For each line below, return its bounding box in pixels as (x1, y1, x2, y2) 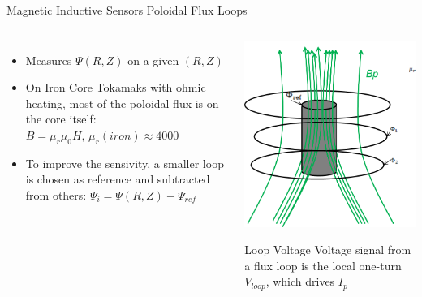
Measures (25, 51, 72, 68)
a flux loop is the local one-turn (244, 256, 402, 273)
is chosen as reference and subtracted (25, 170, 210, 187)
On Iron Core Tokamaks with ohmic (25, 79, 206, 96)
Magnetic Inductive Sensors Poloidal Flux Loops (6, 2, 248, 18)
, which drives (265, 273, 335, 290)
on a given (127, 51, 179, 68)
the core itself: (25, 110, 97, 127)
